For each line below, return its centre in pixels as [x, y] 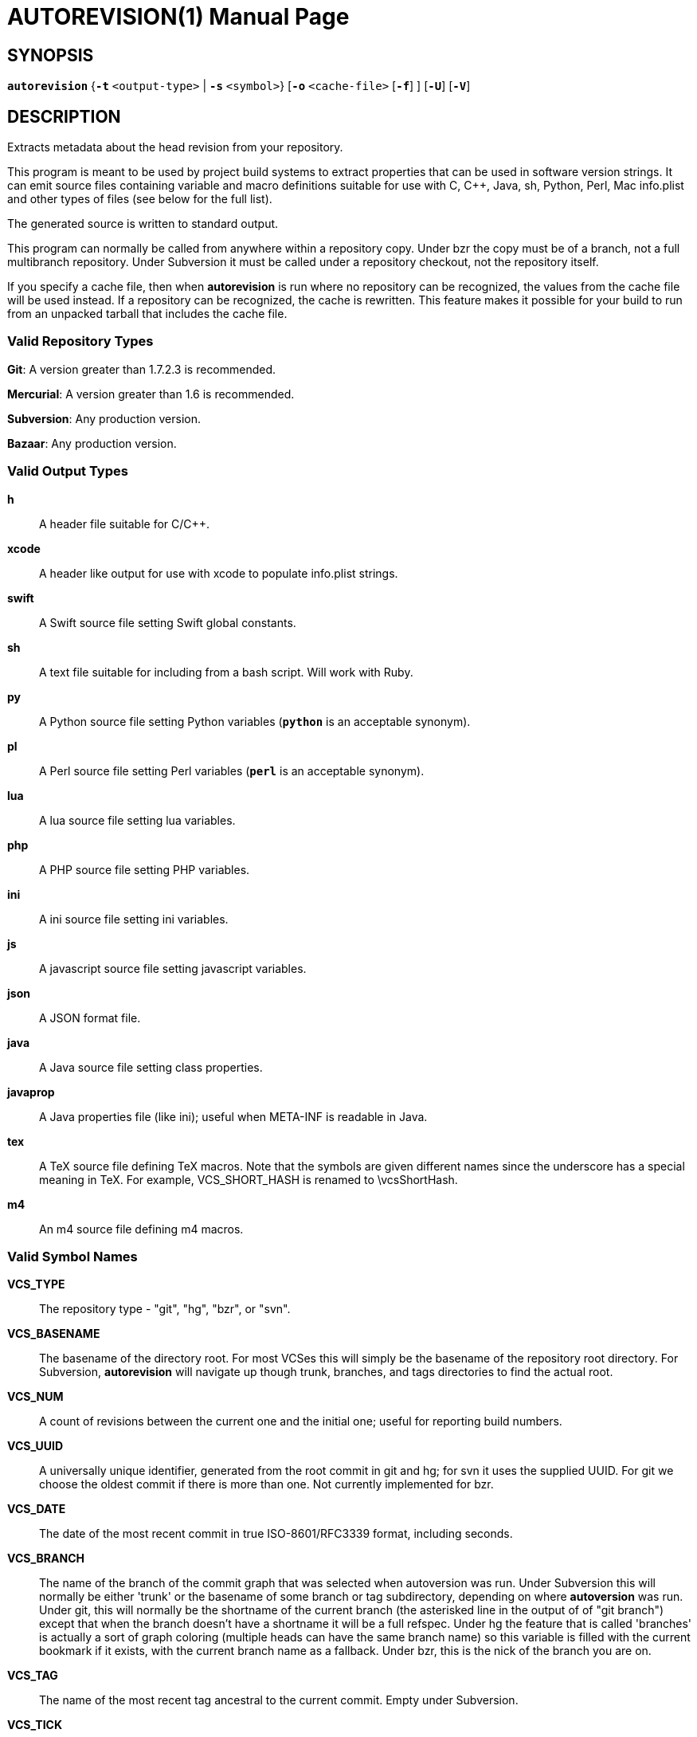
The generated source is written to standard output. [143, 224]
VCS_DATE [37, 1509]
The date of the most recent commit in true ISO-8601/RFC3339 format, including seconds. [276, 1534]
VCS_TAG [33, 1676]
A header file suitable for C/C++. [125, 523]
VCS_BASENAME [54, 1334]
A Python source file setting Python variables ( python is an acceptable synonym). [255, 721]
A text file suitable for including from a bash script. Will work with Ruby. [226, 672]
